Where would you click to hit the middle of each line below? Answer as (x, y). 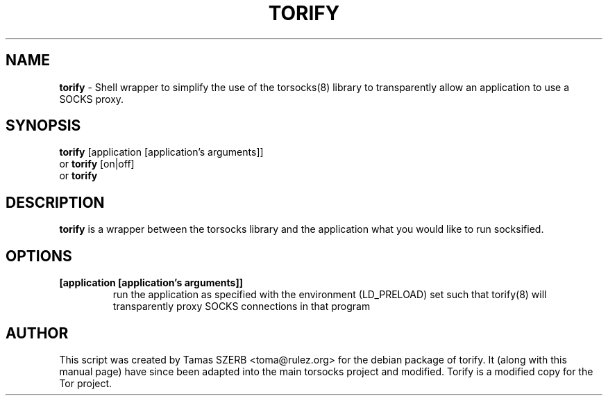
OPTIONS (39, 256)
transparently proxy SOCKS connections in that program (242, 306)
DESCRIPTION (55, 202)
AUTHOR (37, 333)
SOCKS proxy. (92, 99)
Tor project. (86, 383)
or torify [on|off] (97, 164)
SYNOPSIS (43, 126)
